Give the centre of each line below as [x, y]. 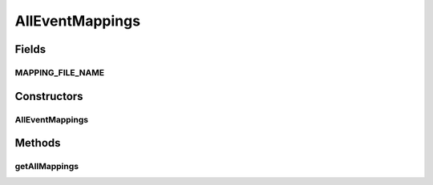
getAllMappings [47, 167]
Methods [38, 143]
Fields [30, 49]
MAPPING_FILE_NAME [59, 72]
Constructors [49, 96]
